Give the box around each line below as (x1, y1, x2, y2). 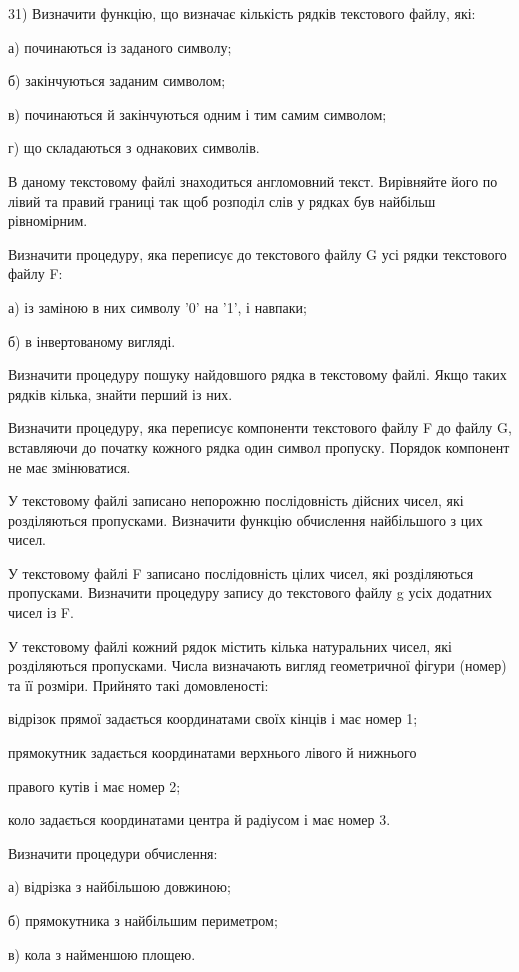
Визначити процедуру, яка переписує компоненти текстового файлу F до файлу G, (8, 417, 512, 438)
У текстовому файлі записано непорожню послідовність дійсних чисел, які (8, 490, 464, 511)
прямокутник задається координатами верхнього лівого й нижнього (8, 742, 417, 763)
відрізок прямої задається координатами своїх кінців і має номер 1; (8, 708, 418, 729)
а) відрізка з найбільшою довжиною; (8, 876, 231, 897)
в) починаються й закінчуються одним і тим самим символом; (8, 103, 387, 124)
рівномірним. (8, 210, 88, 231)
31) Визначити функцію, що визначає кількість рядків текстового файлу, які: (8, 3, 476, 23)
